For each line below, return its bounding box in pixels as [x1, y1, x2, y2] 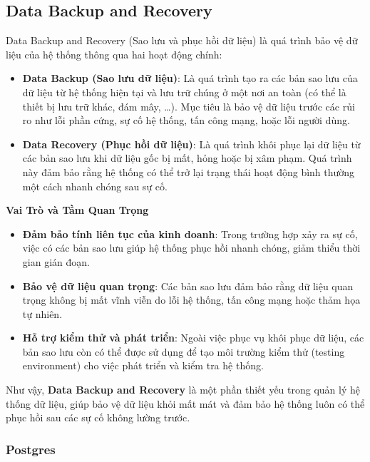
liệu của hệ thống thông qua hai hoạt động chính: [6, 46, 222, 61]
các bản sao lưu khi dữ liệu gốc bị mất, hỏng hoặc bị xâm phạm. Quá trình [22, 150, 352, 165]
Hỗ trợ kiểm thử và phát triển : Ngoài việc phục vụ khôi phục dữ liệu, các [22, 330, 364, 345]
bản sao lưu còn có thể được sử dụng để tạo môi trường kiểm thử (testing [22, 344, 345, 359]
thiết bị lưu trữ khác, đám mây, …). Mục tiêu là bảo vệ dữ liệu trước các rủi [22, 98, 355, 113]
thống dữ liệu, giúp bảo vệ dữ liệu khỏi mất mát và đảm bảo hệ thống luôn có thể [6, 396, 365, 411]
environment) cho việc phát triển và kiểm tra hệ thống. [22, 358, 264, 373]
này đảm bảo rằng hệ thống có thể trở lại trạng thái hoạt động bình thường [22, 164, 355, 179]
